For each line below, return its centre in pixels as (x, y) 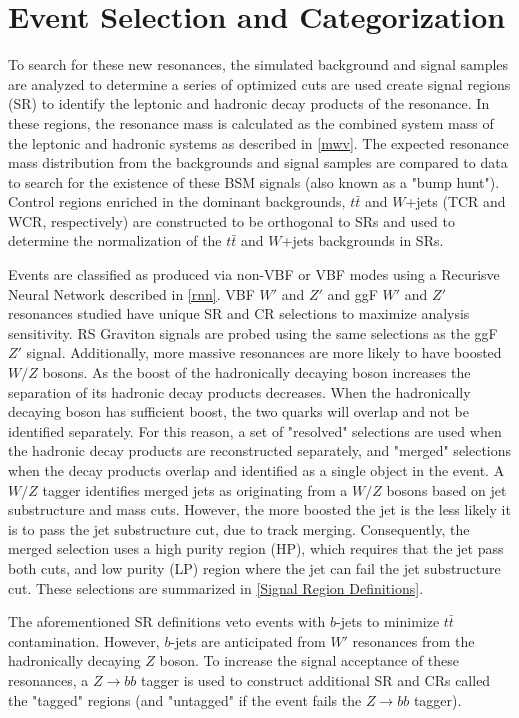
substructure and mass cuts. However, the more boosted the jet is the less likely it (259, 509)
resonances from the (413, 640)
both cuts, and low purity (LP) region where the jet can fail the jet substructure (254, 567)
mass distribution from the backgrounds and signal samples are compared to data (258, 162)
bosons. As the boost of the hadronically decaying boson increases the (256, 372)
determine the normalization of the (115, 240)
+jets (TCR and (455, 201)
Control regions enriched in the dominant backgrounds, (177, 201)
